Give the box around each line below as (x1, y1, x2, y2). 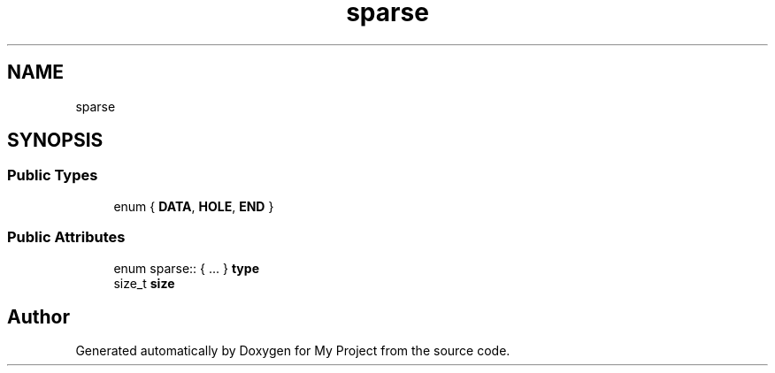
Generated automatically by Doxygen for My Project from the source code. (75, 343, 510, 359)
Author (7, 305, 70, 328)
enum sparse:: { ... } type (113, 260, 259, 276)
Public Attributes (7, 228, 126, 247)
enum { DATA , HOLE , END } (113, 198, 274, 214)
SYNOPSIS (7, 129, 104, 152)
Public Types (7, 166, 98, 185)
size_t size (113, 275, 175, 291)
